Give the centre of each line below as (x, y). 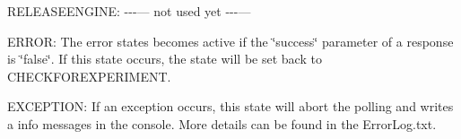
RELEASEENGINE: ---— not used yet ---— (129, 11)
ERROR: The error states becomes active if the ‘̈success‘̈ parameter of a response (230, 41)
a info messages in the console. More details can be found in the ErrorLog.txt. (222, 123)
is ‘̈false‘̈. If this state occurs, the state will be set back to (165, 59)
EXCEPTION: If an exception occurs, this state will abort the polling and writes (230, 106)
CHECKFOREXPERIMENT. (89, 76)
